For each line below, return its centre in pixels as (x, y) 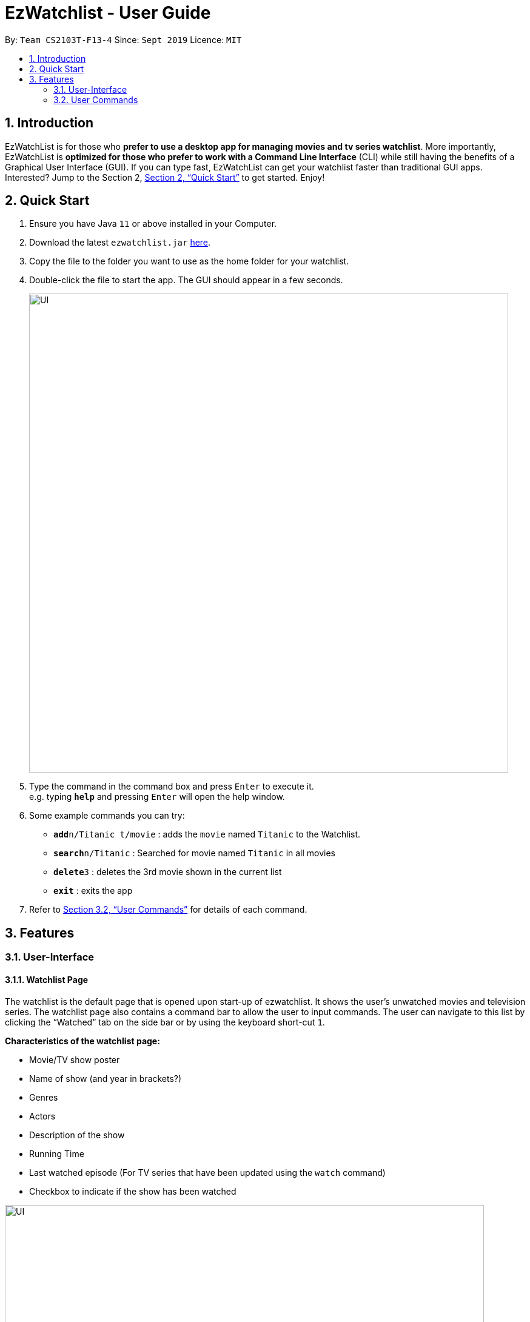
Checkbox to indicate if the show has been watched (133, 1191)
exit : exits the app (93, 891)
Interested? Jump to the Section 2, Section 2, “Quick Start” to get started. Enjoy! (165, 177)
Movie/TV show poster (75, 1059)
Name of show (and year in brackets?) (106, 1078)
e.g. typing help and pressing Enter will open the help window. (157, 797)
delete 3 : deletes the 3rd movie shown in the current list (168, 872)
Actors (42, 1116)
